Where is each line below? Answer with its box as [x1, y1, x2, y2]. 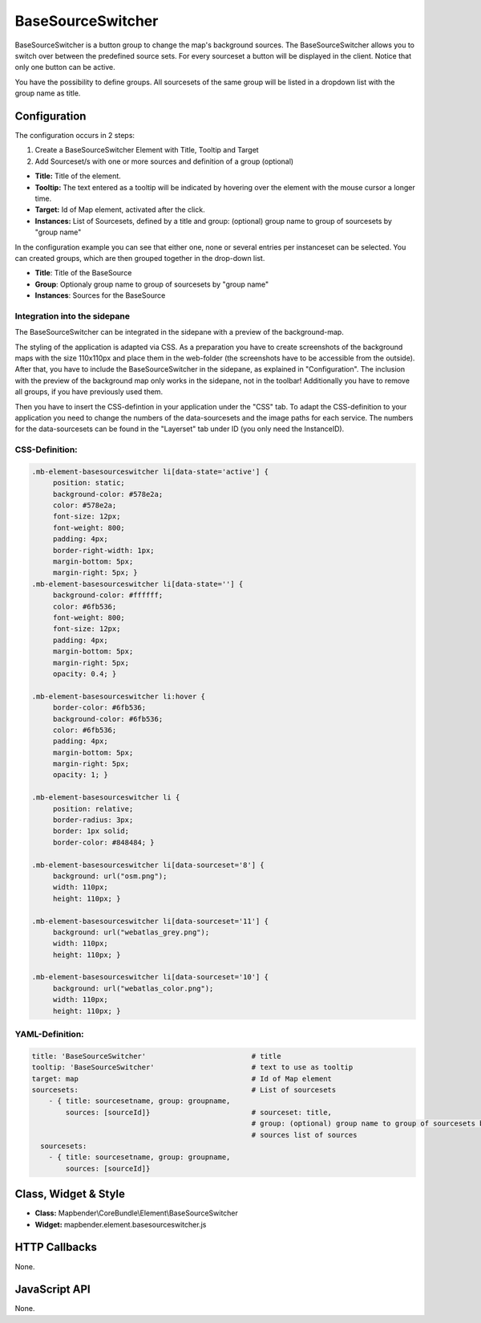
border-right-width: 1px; [52, 546, 156, 555]
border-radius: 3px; [52, 816, 134, 824]
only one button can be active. [14, 63, 115, 72]
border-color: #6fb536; [52, 703, 147, 712]
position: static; [52, 478, 126, 487]
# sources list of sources [251, 1130, 358, 1139]
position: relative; [52, 804, 134, 813]
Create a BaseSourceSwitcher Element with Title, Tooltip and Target [34, 145, 260, 155]
